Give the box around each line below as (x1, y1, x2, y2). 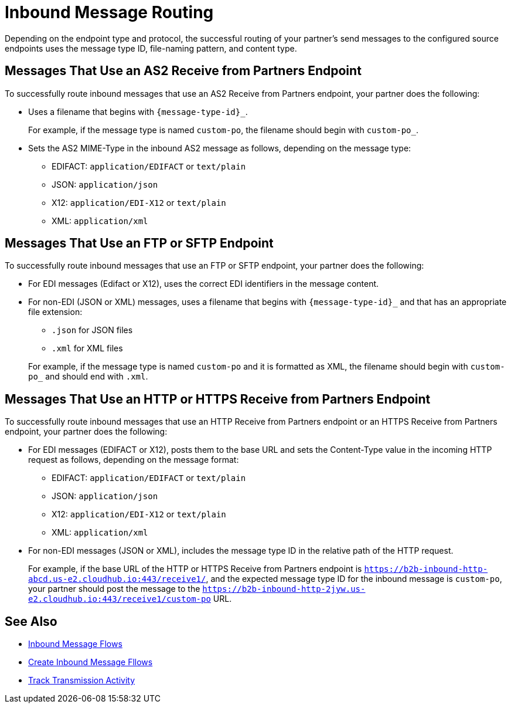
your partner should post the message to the (28, 584, 200, 594)
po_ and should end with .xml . (28, 371, 148, 382)
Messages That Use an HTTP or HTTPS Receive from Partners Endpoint (5, 391, 431, 406)
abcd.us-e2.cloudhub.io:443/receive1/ (28, 574, 206, 584)
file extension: (28, 307, 83, 317)
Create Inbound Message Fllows (28, 657, 153, 668)
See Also (5, 614, 57, 629)
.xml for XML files (52, 343, 123, 354)
